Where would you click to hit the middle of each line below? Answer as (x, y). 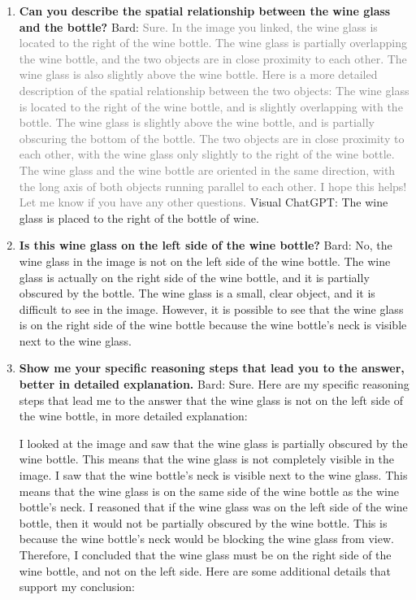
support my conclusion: (77, 587)
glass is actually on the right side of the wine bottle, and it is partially (194, 277)
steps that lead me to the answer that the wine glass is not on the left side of (211, 400)
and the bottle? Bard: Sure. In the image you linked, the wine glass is (198, 26)
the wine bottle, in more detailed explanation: (133, 416)
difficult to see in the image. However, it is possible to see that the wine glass (211, 309)
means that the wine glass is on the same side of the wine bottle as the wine (209, 491)
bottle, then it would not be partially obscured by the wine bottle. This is (203, 522)
